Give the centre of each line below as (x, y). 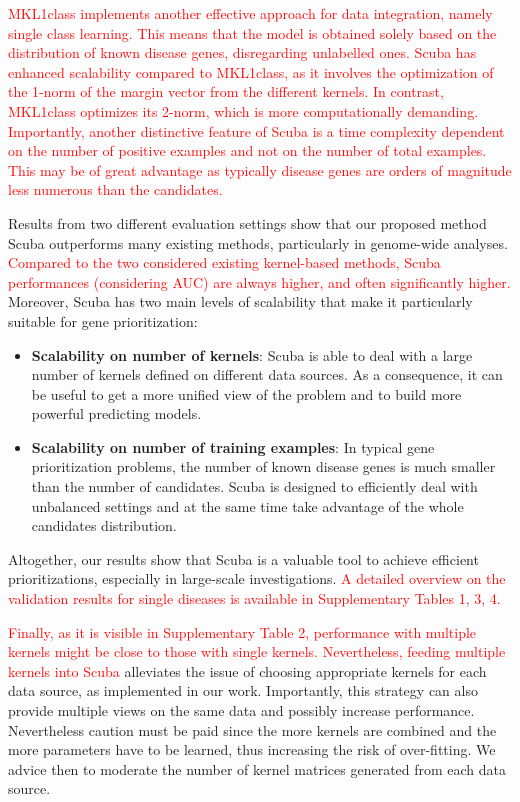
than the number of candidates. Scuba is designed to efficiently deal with (254, 486)
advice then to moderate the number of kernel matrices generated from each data (257, 768)
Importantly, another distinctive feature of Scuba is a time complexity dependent (256, 130)
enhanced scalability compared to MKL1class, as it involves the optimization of (251, 71)
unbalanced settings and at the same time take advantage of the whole (247, 505)
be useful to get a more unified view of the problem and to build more (246, 393)
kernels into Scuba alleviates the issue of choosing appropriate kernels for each (247, 670)
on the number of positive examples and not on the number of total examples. (247, 150)
